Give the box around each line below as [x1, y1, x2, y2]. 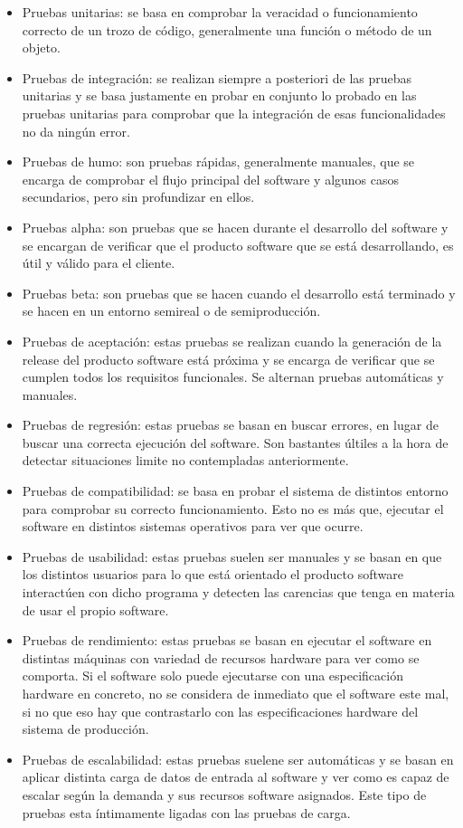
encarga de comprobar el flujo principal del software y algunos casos [22, 169, 400, 188]
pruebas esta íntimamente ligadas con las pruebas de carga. [22, 803, 351, 822]
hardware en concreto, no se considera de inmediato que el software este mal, [22, 684, 449, 702]
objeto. [22, 38, 61, 57]
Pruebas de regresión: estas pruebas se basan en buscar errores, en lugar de [22, 415, 439, 434]
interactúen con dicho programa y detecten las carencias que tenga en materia [22, 583, 455, 602]
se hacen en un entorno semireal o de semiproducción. [22, 301, 321, 320]
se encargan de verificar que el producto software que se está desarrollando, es [22, 235, 454, 254]
